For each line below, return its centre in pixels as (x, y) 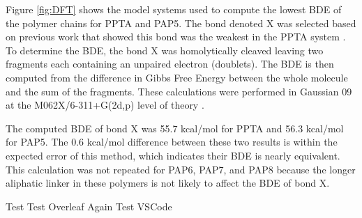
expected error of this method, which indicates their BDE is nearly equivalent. (173, 155)
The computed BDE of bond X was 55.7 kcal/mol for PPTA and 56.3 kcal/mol (175, 128)
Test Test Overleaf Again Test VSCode (89, 206)
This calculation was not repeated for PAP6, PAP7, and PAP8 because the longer (181, 169)
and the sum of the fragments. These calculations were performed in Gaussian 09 (179, 91)
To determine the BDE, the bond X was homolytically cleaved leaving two (165, 50)
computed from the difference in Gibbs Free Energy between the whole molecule (177, 77)
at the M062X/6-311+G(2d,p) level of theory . (105, 105)
